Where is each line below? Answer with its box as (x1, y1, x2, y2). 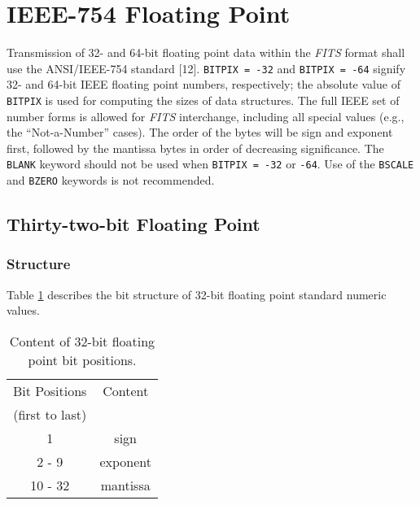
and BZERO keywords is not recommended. (7, 172, 215, 189)
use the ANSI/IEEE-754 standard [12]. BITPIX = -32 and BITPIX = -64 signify (7, 59, 406, 76)
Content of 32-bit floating (9, 331, 155, 350)
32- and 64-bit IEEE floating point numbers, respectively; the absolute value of (7, 76, 400, 93)
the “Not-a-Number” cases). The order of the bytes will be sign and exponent (7, 124, 393, 141)
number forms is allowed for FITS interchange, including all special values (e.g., (7, 107, 405, 124)
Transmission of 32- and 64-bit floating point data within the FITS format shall (7, 44, 405, 61)
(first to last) (13, 404, 87, 424)
